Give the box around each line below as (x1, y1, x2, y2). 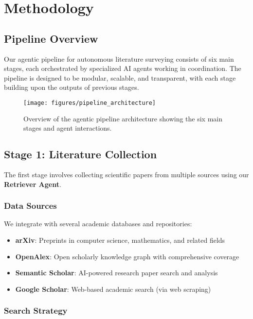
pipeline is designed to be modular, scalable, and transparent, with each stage (4, 72, 236, 83)
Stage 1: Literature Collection (4, 147, 157, 162)
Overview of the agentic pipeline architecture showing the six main (23, 113, 222, 123)
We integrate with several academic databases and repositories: (4, 218, 192, 229)
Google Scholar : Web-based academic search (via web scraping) (15, 284, 211, 294)
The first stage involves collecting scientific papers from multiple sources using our (4, 169, 249, 179)
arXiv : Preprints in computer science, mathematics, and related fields (15, 235, 225, 245)
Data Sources (4, 200, 57, 212)
